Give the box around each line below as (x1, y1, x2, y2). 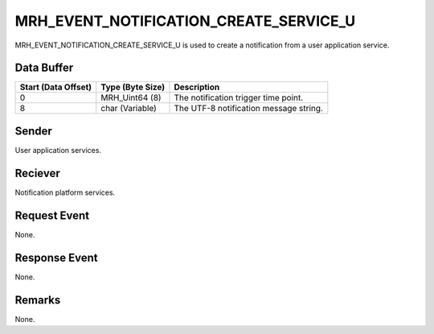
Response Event (14, 250, 98, 265)
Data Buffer (14, 61, 74, 75)
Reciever (14, 166, 60, 180)
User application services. (14, 145, 102, 155)
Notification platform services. (14, 188, 116, 197)
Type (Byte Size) (100, 81, 166, 93)
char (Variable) (100, 103, 157, 114)
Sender (14, 124, 52, 138)
